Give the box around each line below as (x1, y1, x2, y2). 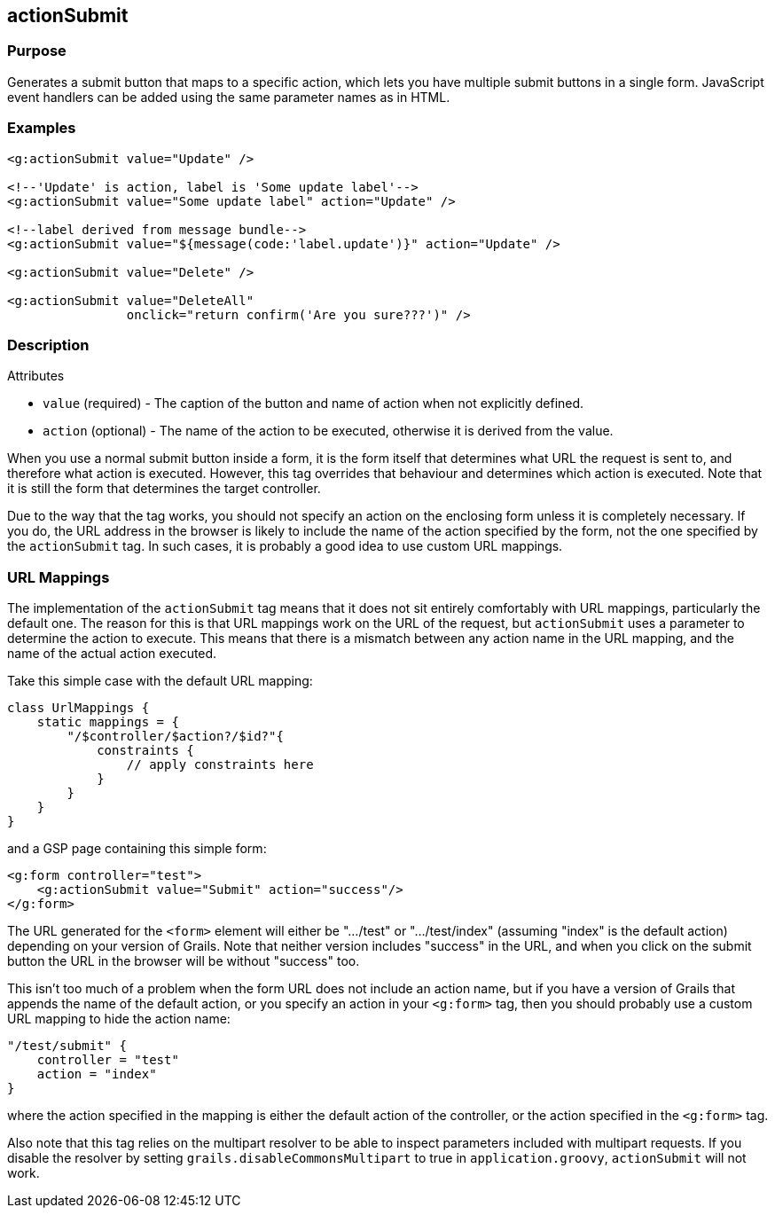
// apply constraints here (126, 757, 314, 772)
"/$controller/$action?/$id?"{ (67, 729, 284, 744)
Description (7, 335, 90, 354)
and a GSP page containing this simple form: (7, 841, 267, 857)
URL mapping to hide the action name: (7, 1011, 231, 1027)
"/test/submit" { (7, 1039, 127, 1054)
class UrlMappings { (7, 701, 150, 716)
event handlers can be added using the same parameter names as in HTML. (7, 89, 450, 105)
